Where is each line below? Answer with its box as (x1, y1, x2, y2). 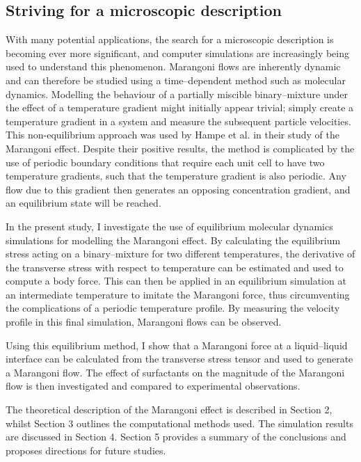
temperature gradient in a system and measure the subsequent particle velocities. (6, 113, 351, 128)
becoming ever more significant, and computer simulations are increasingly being (6, 45, 350, 60)
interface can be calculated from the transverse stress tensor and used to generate (6, 351, 353, 366)
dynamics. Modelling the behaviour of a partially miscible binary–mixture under (6, 86, 348, 101)
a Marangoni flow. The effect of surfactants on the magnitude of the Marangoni (6, 365, 345, 379)
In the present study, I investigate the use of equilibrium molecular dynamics (6, 218, 333, 233)
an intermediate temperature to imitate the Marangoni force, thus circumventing (6, 287, 350, 301)
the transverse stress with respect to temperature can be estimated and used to (6, 260, 344, 274)
